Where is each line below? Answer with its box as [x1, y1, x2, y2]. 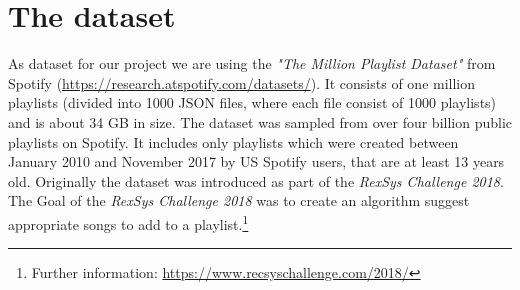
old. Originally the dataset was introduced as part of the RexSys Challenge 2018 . [8, 170, 504, 191]
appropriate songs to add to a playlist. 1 [8, 210, 249, 234]
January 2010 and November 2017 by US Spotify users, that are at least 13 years [8, 151, 505, 172]
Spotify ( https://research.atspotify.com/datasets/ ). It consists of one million [8, 72, 476, 93]
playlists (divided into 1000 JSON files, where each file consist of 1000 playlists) [8, 92, 497, 113]
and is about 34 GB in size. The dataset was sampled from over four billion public [8, 111, 513, 132]
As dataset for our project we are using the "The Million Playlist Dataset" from [8, 53, 496, 74]
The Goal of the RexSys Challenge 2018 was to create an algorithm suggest [8, 190, 470, 211]
